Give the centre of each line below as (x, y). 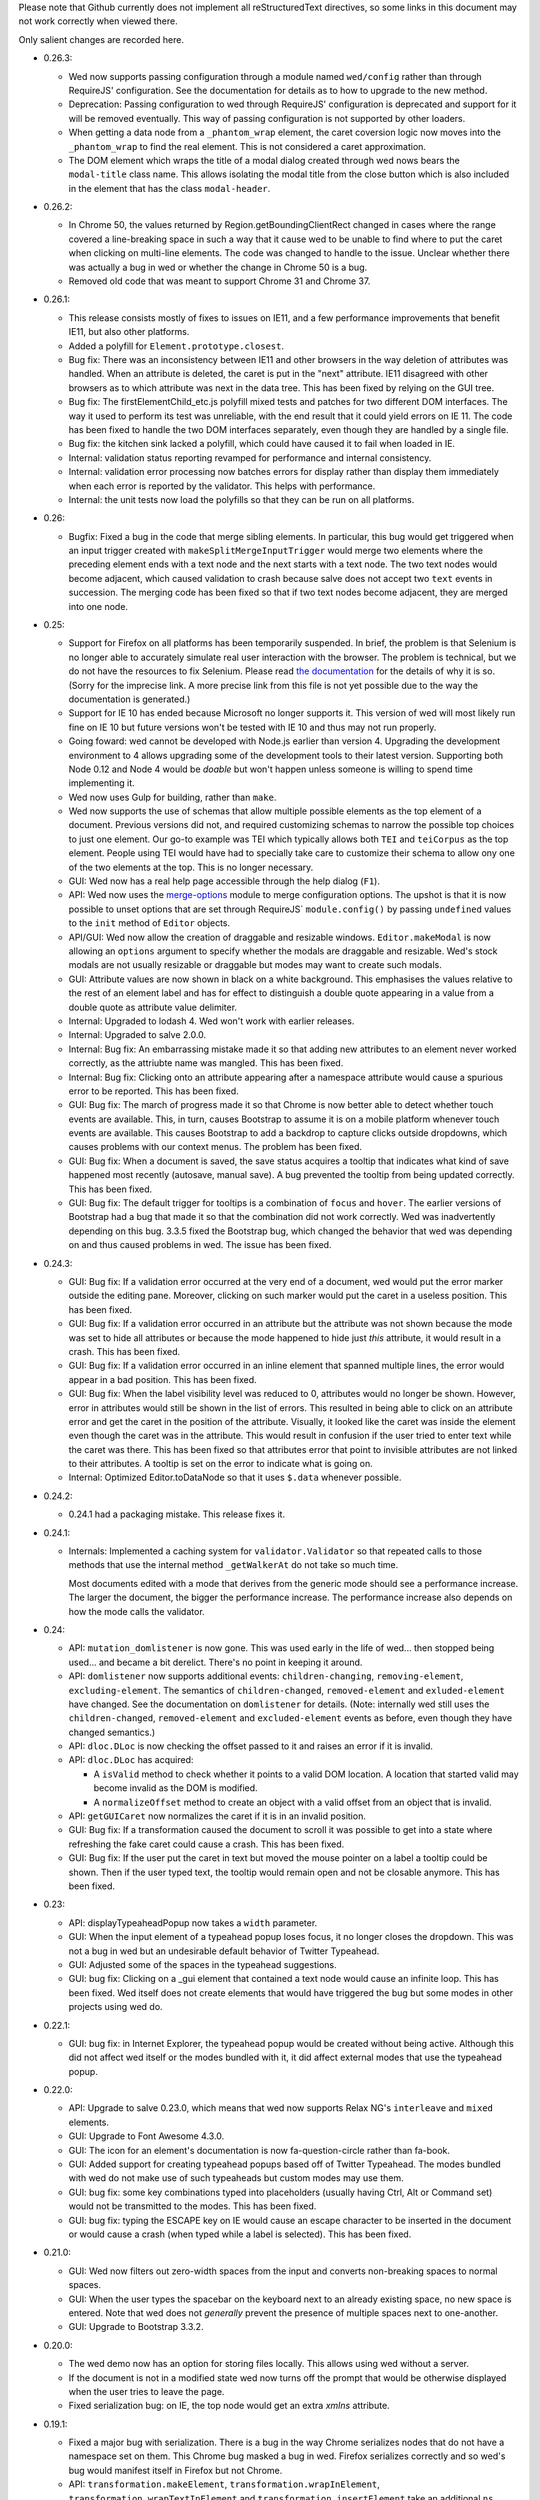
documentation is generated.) (129, 699)
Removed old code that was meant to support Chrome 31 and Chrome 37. (219, 281)
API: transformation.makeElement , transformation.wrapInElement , (224, 2484)
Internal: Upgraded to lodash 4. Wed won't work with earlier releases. (211, 1021)
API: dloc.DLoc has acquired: (131, 1760)
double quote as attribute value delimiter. (153, 1007)
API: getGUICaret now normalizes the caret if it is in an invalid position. (217, 1816)
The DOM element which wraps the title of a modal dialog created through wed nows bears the (264, 160)
